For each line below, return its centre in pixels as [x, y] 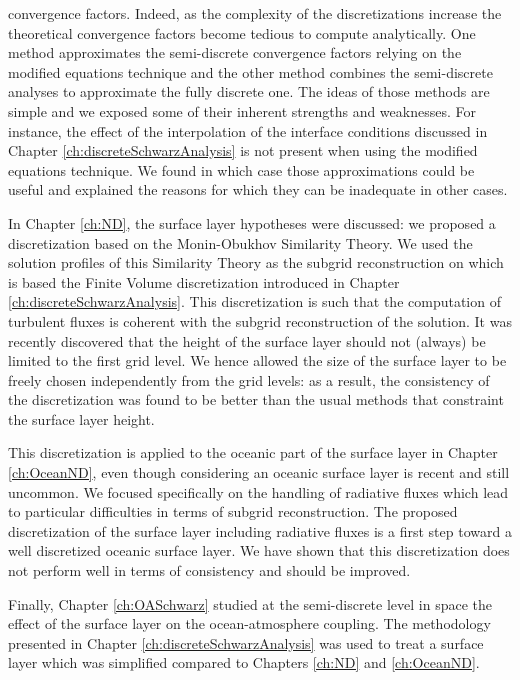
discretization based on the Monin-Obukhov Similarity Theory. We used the [240, 242]
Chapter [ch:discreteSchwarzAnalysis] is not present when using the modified [243, 150]
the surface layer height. [81, 418]
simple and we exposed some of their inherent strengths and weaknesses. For [242, 110]
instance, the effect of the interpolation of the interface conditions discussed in [248, 130]
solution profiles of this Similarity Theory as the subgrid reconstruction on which [256, 262]
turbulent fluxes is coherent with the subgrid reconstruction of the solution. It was [260, 320]
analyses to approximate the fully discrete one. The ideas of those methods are [249, 91]
